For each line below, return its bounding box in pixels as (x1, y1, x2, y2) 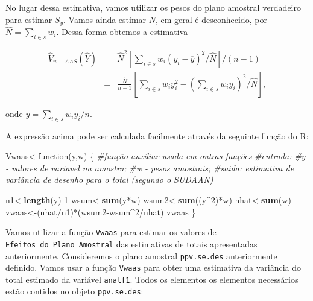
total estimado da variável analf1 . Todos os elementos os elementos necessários (5, 273, 299, 285)
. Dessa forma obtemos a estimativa (56, 25, 188, 38)
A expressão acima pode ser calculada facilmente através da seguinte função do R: (5, 129, 309, 142)
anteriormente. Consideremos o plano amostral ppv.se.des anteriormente (5, 249, 277, 262)
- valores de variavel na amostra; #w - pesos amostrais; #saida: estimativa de (5, 161, 294, 174)
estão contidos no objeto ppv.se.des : (5, 285, 144, 297)
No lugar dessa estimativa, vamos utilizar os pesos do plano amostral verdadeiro (5, 1, 301, 13)
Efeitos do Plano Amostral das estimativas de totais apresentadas (5, 237, 258, 250)
